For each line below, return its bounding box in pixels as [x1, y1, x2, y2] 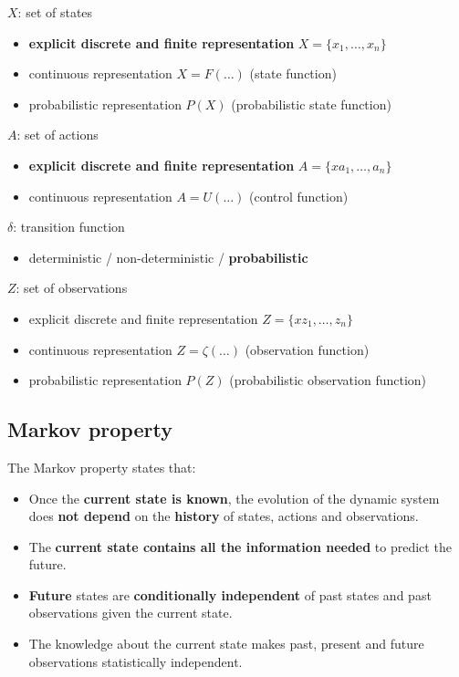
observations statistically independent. [28, 651, 243, 671]
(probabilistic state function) [231, 94, 391, 113]
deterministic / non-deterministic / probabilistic [28, 247, 308, 266]
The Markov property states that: [7, 457, 196, 476]
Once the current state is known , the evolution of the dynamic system [28, 488, 440, 507]
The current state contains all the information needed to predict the [28, 536, 452, 556]
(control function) [249, 186, 349, 205]
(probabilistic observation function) [229, 370, 427, 390]
